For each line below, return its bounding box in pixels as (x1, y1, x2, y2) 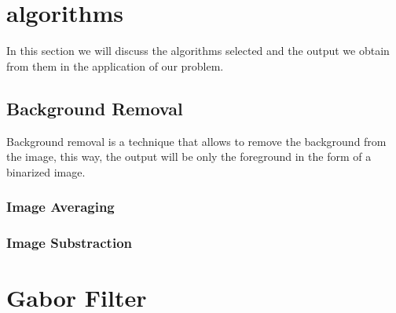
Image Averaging (6, 197, 115, 217)
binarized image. (6, 163, 86, 180)
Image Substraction (6, 233, 132, 253)
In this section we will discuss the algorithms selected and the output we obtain (6, 42, 390, 59)
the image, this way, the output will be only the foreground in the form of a (6, 148, 372, 165)
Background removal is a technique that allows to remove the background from (6, 133, 387, 149)
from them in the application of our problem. (6, 57, 224, 74)
